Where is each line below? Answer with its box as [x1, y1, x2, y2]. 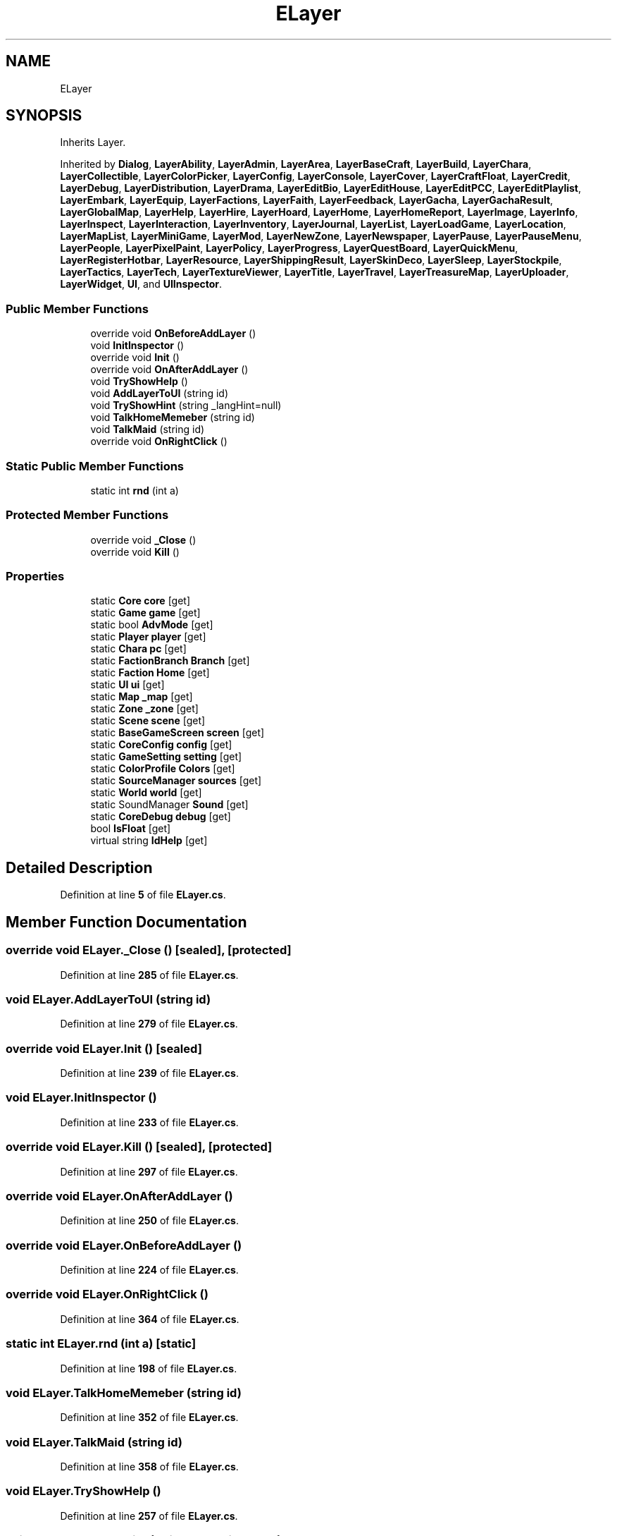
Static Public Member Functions [6, 458, 185, 473]
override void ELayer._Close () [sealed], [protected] [6, 943, 292, 958]
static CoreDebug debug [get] [90, 810, 231, 823]
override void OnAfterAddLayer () [90, 363, 249, 376]
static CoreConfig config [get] [90, 738, 232, 751]
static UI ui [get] [90, 678, 165, 691]
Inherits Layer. [60, 136, 126, 149]
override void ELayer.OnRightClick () [6, 1287, 208, 1302]
